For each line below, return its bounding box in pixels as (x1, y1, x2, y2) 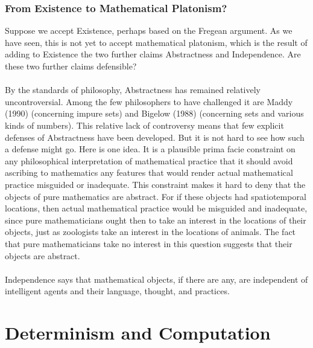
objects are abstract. (5, 249, 80, 262)
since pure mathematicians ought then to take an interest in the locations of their (5, 213, 306, 226)
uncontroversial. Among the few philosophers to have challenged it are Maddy (5, 95, 293, 108)
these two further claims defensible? (5, 60, 137, 72)
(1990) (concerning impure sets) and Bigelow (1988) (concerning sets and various (5, 107, 304, 120)
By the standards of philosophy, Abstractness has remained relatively (5, 83, 261, 96)
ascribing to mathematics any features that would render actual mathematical (5, 166, 293, 179)
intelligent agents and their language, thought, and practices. (5, 285, 230, 297)
